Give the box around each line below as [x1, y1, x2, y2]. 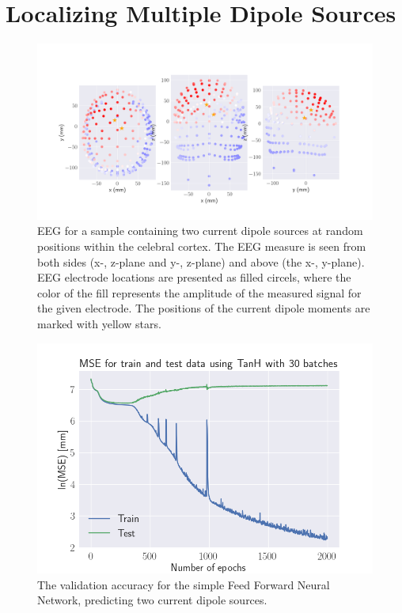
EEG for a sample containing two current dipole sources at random [37, 222, 363, 239]
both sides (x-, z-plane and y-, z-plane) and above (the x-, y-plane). [37, 253, 365, 270]
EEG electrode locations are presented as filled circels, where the [37, 269, 351, 286]
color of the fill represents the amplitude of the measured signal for [37, 284, 362, 301]
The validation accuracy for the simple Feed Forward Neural [37, 576, 330, 592]
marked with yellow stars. [37, 316, 161, 332]
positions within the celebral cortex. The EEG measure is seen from [37, 238, 366, 255]
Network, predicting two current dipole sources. [37, 592, 267, 608]
